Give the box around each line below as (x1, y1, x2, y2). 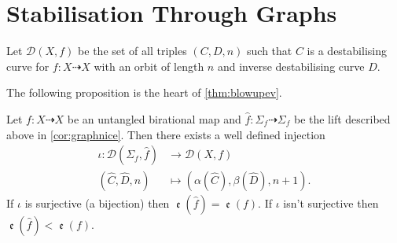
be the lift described (293, 110, 391, 127)
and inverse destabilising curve (217, 57, 365, 74)
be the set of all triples (78, 42, 187, 59)
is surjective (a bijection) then (24, 195, 170, 212)
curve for (6, 57, 50, 74)
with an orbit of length (94, 57, 204, 74)
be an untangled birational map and (67, 110, 241, 127)
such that (247, 42, 292, 59)
